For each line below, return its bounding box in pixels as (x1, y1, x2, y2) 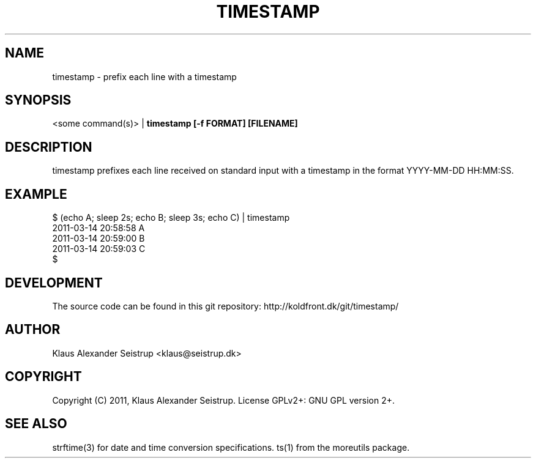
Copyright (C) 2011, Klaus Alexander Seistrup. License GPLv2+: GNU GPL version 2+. (52, 394, 395, 406)
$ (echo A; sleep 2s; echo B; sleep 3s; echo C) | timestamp (52, 212, 290, 223)
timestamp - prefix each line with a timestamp (52, 71, 237, 82)
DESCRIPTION (5, 139, 92, 155)
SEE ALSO (5, 416, 67, 432)
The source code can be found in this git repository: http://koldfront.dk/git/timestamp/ (52, 300, 399, 311)
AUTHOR (5, 322, 61, 338)
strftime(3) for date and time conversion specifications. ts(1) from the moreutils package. (52, 442, 410, 453)
